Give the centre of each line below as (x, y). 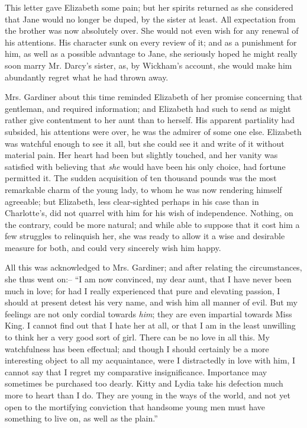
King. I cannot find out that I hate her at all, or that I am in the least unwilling (150, 325)
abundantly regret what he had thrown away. (87, 77)
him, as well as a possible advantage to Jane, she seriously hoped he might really (151, 54)
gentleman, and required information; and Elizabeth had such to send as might (148, 108)
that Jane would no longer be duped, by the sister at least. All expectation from (150, 19)
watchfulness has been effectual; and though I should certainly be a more (137, 348)
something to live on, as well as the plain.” (81, 418)
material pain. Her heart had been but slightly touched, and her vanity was (141, 155)
